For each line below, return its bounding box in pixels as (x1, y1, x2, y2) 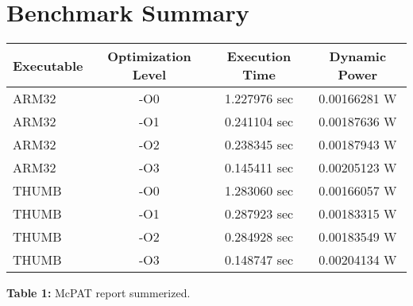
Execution (226, 47, 291, 66)
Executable (13, 56, 83, 75)
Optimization (107, 47, 191, 66)
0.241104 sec (224, 112, 294, 131)
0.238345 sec (224, 135, 294, 154)
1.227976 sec (224, 89, 294, 108)
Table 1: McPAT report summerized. (6, 285, 191, 301)
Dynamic (329, 47, 387, 66)
